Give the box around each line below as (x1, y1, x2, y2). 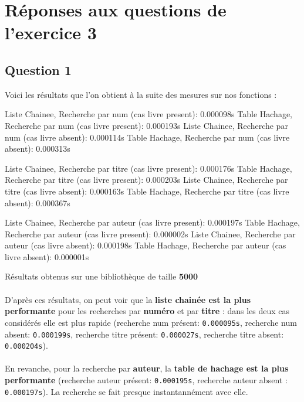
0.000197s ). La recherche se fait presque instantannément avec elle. (5, 385, 248, 397)
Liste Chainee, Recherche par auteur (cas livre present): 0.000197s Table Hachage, (5, 216, 300, 229)
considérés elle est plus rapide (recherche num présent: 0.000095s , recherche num (5, 316, 297, 328)
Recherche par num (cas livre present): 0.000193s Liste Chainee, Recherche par (5, 119, 288, 131)
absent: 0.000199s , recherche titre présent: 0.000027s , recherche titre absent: (5, 328, 284, 340)
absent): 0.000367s (5, 196, 70, 209)
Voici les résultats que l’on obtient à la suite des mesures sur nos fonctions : (5, 88, 277, 100)
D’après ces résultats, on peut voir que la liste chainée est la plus (5, 293, 251, 305)
